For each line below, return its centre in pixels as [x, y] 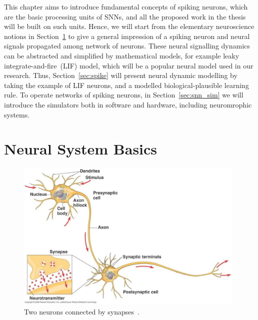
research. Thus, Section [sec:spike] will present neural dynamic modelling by [121, 75]
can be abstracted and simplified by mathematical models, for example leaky [122, 55]
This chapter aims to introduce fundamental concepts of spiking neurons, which [126, 6]
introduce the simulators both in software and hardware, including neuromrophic [128, 104]
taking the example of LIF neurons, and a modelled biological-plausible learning [126, 85]
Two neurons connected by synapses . [82, 311]
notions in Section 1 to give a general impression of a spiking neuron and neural [127, 36]
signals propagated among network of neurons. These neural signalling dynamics [127, 46]
